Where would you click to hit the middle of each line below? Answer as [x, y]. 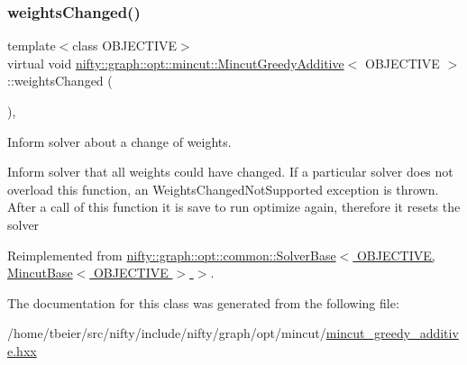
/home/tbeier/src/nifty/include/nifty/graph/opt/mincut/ [167, 333]
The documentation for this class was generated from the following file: [203, 302]
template [32, 46]
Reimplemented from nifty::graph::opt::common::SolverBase [172, 255]
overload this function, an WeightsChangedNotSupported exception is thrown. [223, 189]
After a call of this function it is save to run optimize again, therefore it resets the [234, 207]
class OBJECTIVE [124, 46]
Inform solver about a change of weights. [119, 141]
